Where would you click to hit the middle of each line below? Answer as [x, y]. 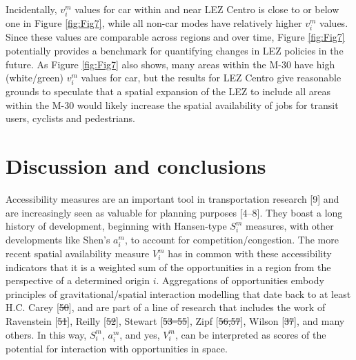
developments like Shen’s [58, 239]
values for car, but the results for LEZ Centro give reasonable [211, 78]
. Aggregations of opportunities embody [240, 280]
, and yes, [140, 334]
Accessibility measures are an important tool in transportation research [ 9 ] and [172, 199]
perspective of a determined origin [78, 280]
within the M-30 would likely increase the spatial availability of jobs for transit [172, 104]
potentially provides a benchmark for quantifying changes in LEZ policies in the [175, 50]
